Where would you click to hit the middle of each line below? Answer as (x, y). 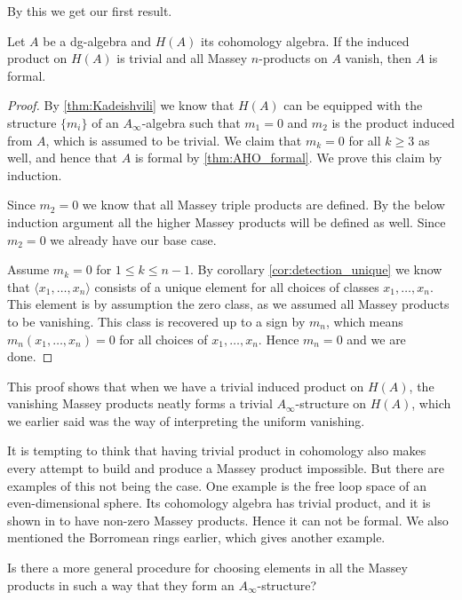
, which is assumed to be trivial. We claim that (174, 140)
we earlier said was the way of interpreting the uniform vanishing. (186, 420)
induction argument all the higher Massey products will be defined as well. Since (227, 221)
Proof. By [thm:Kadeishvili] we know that (121, 105)
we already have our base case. (133, 239)
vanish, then (378, 58)
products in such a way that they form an (121, 584)
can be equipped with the (353, 105)
